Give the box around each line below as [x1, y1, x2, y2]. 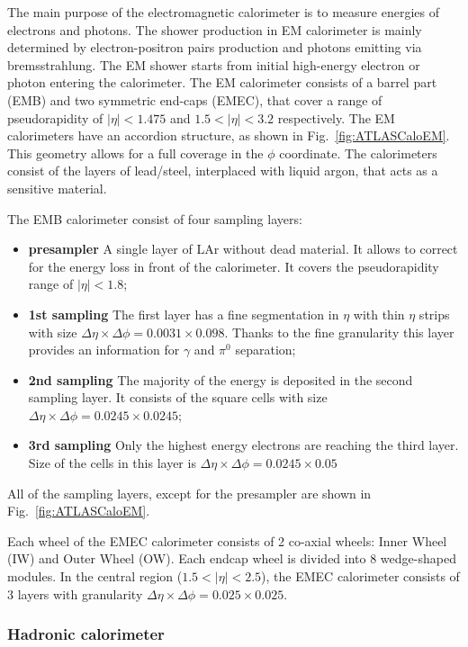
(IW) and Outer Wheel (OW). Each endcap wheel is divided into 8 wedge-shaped [7, 549, 456, 568]
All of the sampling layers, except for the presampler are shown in [7, 483, 372, 502]
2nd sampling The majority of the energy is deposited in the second [28, 370, 413, 389]
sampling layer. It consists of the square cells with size [28, 388, 328, 407]
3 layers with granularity [7, 584, 143, 603]
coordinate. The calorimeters [279, 143, 437, 162]
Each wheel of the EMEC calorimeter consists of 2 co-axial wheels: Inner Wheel [7, 531, 447, 550]
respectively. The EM [277, 108, 395, 127]
